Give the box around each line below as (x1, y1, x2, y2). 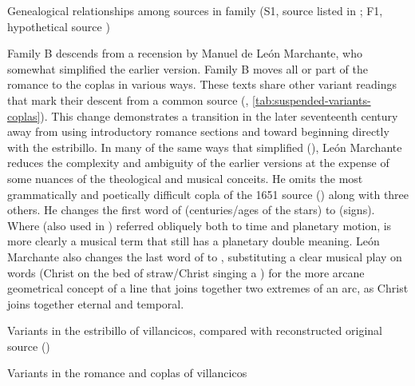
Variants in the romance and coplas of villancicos (7, 364, 247, 381)
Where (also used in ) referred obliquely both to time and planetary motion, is (7, 217, 392, 233)
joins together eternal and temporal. (7, 295, 184, 312)
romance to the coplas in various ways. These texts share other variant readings (7, 76, 397, 93)
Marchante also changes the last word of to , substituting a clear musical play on (7, 248, 402, 265)
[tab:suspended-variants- (252, 91, 371, 108)
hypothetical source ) (7, 18, 110, 34)
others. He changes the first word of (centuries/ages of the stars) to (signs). (7, 201, 375, 218)
